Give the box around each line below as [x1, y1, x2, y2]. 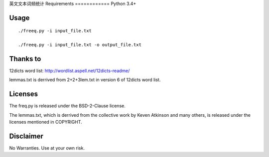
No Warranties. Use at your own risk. [9, 145, 85, 151]
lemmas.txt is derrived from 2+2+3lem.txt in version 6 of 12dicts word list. [9, 77, 161, 83]
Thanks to [9, 55, 41, 63]
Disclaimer [9, 132, 43, 140]
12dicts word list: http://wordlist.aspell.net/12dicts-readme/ [9, 68, 130, 74]
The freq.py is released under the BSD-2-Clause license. [9, 103, 126, 109]
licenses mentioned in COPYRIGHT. [9, 119, 82, 125]
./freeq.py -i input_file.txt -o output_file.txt [18, 42, 142, 48]
